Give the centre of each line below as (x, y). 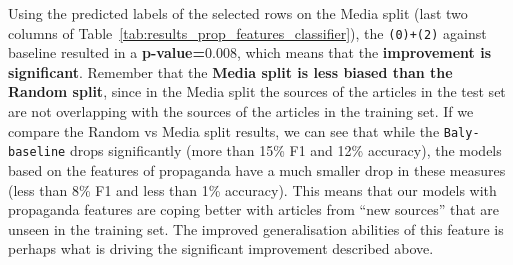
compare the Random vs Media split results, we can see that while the (224, 130)
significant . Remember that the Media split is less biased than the (230, 71)
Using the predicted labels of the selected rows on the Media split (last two (238, 13)
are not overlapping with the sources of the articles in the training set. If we (241, 111)
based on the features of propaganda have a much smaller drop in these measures (257, 169)
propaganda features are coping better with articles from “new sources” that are (253, 209)
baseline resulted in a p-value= (107, 52)
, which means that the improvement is (364, 52)
